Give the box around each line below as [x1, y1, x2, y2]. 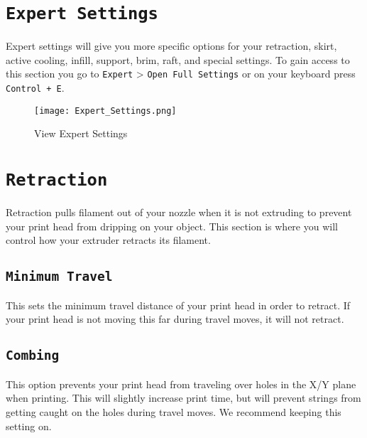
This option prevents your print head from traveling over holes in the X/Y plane [6, 376, 356, 391]
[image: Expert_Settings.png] [34, 105, 177, 116]
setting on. [6, 418, 52, 433]
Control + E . [6, 80, 65, 95]
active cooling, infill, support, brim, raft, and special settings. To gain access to [6, 52, 350, 67]
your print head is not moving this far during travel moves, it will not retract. [6, 311, 344, 326]
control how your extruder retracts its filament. [6, 233, 211, 247]
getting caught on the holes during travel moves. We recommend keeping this [6, 404, 341, 419]
